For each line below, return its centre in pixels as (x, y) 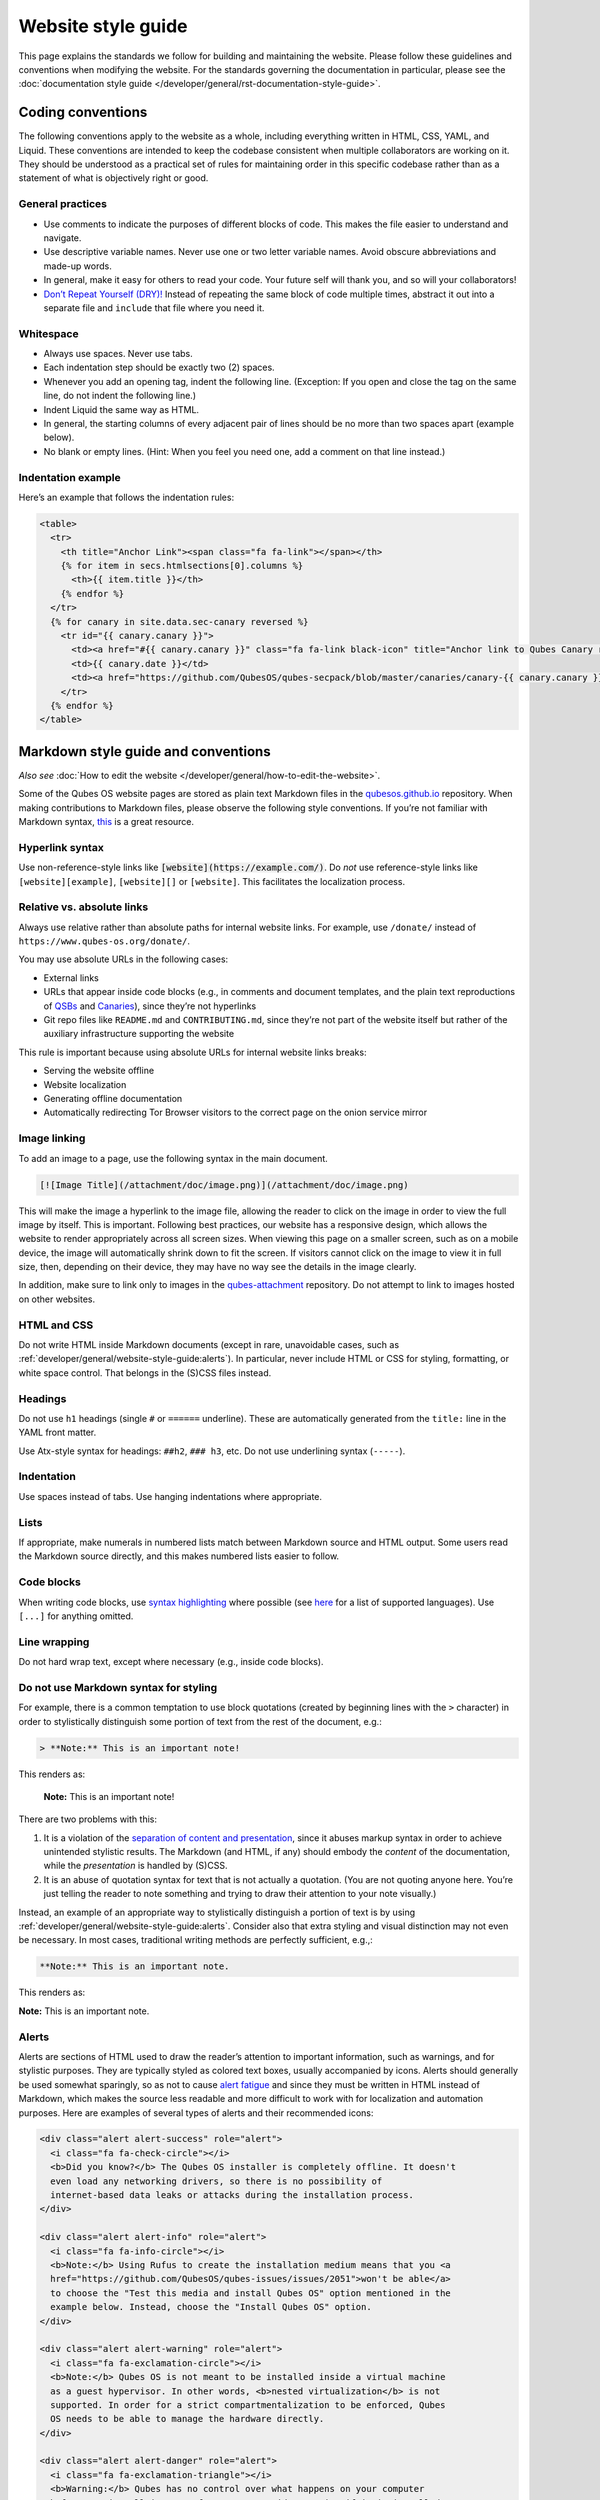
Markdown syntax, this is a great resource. (106, 822)
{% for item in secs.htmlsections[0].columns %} (182, 566)
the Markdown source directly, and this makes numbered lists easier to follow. (179, 1556)
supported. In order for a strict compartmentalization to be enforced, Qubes (248, 2404)
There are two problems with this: (87, 1819)
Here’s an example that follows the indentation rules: (126, 497)
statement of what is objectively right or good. (113, 178)
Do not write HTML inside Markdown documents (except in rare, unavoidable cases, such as (209, 1344)
